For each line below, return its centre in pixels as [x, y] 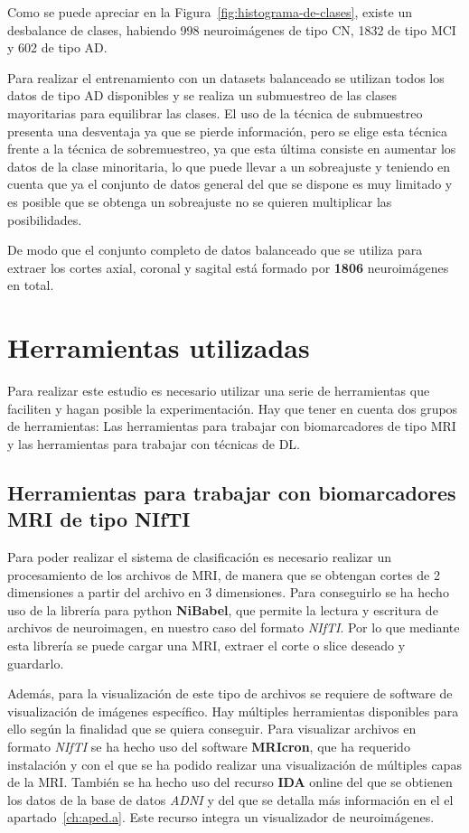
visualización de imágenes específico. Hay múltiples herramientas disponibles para [233, 711]
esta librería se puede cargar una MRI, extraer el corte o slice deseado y [206, 645]
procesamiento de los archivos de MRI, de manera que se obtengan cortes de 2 [224, 574]
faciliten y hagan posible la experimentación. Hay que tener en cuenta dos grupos [233, 408]
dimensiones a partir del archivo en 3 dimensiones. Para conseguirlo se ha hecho [228, 592]
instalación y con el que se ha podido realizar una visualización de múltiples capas [234, 764]
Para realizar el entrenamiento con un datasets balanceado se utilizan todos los [226, 77]
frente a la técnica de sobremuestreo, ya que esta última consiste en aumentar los [232, 149]
